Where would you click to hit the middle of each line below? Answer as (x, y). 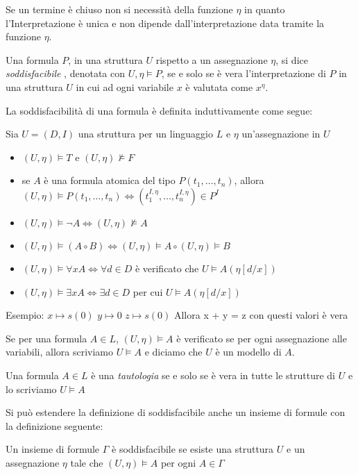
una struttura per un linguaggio (145, 134)
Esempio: (25, 315)
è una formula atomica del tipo (110, 180)
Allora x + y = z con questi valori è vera (261, 315)
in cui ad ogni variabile (125, 86)
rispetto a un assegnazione (212, 59)
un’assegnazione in (281, 134)
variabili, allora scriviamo (59, 352)
